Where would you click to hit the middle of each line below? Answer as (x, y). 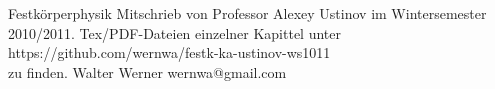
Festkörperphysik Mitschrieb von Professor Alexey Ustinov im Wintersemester (247, 13)
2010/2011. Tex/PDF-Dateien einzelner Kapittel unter (174, 32)
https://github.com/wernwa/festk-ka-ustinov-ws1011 (169, 52)
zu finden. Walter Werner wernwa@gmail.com (147, 71)
